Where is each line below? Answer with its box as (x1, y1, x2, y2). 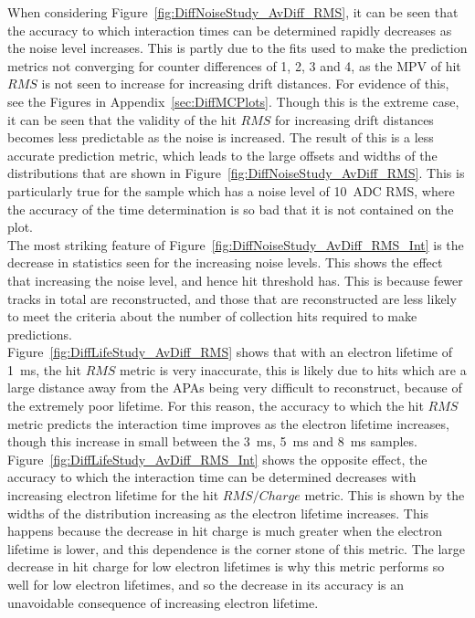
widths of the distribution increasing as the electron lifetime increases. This (7, 503, 429, 522)
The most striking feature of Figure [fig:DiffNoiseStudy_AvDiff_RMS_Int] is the (7, 235, 464, 254)
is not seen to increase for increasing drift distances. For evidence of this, (41, 74, 449, 93)
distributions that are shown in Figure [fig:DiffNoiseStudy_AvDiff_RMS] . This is (7, 163, 465, 183)
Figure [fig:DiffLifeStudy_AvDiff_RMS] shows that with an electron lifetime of (7, 342, 452, 361)
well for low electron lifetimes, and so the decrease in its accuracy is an (7, 575, 405, 593)
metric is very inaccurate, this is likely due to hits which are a (120, 360, 467, 379)
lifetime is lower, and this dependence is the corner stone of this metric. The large (7, 539, 466, 558)
